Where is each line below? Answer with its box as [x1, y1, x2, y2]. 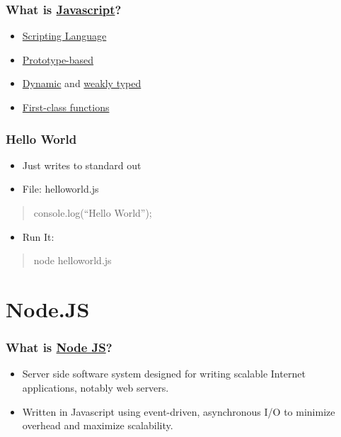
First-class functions [22, 100, 110, 114]
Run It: [22, 229, 54, 244]
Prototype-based [22, 52, 94, 67]
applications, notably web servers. [22, 380, 169, 395]
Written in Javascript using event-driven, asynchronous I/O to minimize [22, 404, 335, 419]
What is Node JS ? [6, 339, 112, 356]
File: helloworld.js [22, 181, 99, 196]
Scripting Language [22, 28, 107, 43]
